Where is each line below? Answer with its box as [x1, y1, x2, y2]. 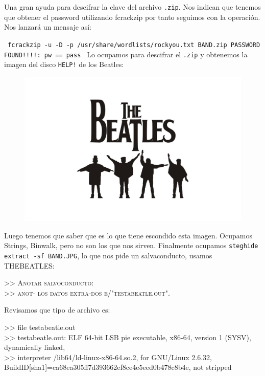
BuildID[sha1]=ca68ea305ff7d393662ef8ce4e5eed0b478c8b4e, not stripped [4, 362, 232, 372]
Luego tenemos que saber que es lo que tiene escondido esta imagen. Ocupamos [4, 230, 252, 240]
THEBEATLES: [4, 260, 55, 271]
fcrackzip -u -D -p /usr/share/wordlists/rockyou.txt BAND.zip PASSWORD [8, 41, 260, 49]
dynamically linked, [4, 342, 65, 352]
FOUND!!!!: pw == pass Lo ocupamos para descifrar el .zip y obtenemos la [4, 49, 248, 59]
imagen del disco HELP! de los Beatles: [4, 59, 124, 70]
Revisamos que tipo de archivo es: [4, 304, 110, 315]
